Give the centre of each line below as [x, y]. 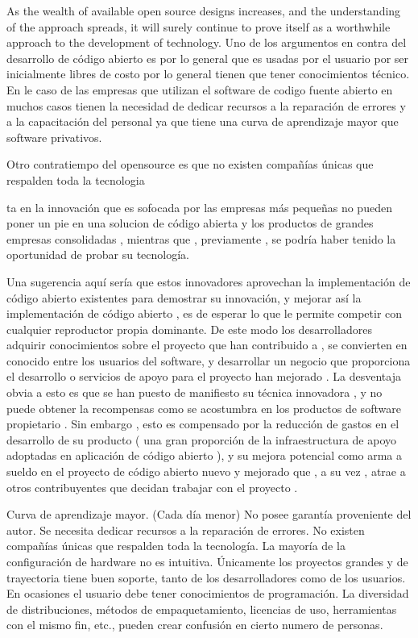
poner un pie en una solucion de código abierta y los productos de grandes [190, 223]
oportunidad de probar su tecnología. [98, 254]
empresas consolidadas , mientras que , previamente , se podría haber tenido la [201, 238]
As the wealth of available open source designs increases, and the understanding [204, 10]
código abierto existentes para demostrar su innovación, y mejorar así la [184, 297]
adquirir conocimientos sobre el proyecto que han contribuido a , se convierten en [207, 345]
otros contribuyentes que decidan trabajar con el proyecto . [152, 487]
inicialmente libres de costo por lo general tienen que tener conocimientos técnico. [208, 74]
